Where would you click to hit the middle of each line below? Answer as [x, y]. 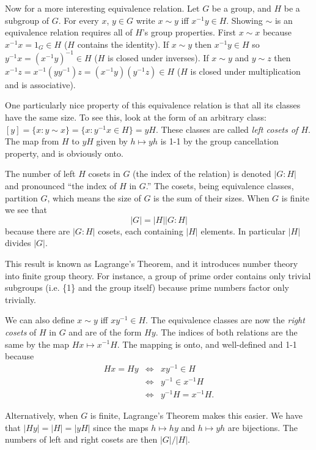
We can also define [40, 320]
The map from [32, 141]
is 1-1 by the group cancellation [219, 141]
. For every [79, 20]
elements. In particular [243, 231]
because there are [38, 231]
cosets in [104, 174]
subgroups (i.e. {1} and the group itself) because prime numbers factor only [147, 287]
